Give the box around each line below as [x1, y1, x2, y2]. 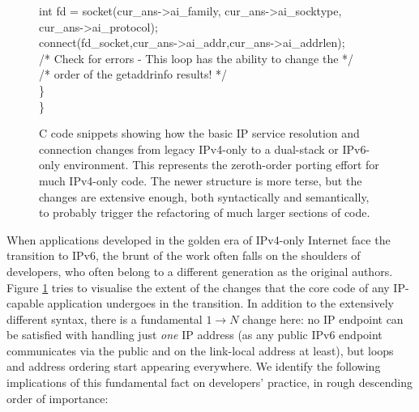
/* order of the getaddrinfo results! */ [39, 66, 228, 83]
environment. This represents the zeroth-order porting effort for [63, 156, 379, 173]
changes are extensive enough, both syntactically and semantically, [39, 188, 370, 205]
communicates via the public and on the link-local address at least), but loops [6, 342, 394, 359]
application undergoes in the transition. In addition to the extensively [47, 295, 394, 312]
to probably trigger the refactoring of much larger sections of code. [39, 204, 370, 221]
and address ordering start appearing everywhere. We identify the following [6, 358, 381, 375]
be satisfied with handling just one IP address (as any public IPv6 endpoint [6, 326, 383, 343]
